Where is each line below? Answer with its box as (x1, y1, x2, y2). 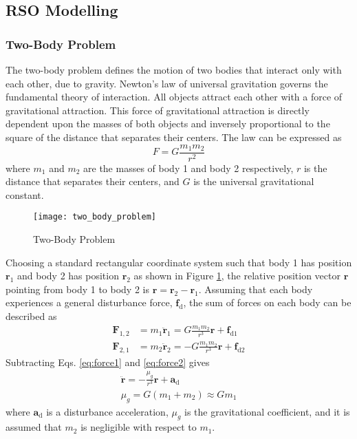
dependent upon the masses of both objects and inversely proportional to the (6, 116, 330, 131)
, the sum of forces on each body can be (183, 295, 351, 310)
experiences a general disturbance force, (6, 295, 173, 310)
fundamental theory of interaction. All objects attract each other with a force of (6, 89, 343, 104)
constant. (6, 187, 44, 202)
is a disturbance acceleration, (46, 404, 169, 418)
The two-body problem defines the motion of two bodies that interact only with (6, 63, 342, 76)
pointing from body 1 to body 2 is (6, 281, 149, 296)
